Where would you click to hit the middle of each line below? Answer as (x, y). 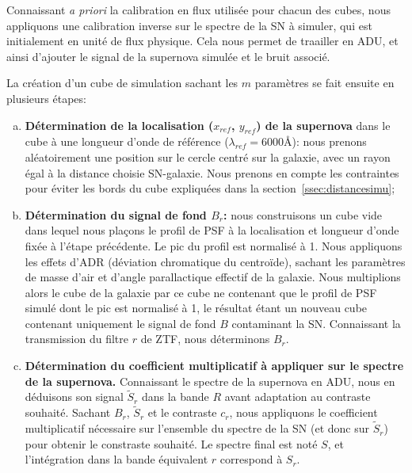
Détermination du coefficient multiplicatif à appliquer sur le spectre (214, 366)
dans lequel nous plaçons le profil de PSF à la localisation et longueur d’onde (212, 230)
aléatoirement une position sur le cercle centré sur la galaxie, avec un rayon (208, 156)
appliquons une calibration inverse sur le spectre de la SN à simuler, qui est (189, 25)
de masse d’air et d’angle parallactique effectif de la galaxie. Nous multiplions (213, 277)
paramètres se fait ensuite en (324, 83)
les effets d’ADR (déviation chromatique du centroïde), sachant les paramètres (215, 261)
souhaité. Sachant (68, 412)
